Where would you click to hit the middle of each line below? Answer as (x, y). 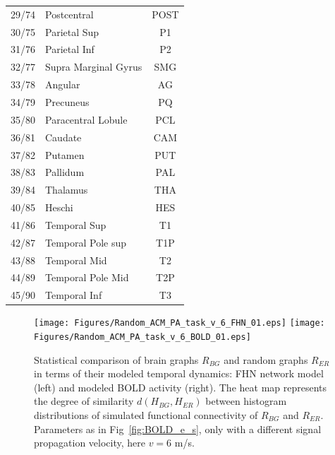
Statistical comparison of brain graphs (116, 359)
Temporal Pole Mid (87, 277)
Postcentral (69, 14)
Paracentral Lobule (86, 119)
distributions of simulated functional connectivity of (146, 415)
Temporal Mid (76, 260)
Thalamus (67, 190)
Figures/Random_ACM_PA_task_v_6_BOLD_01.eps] (142, 337)
